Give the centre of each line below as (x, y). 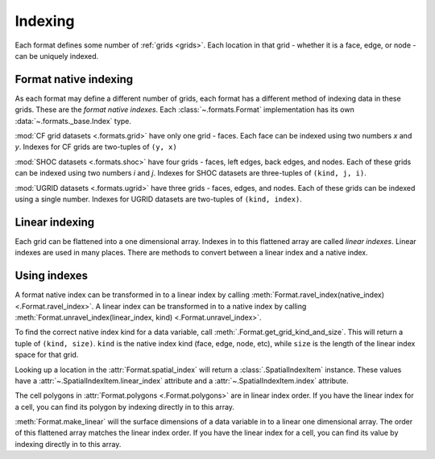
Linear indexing (55, 222)
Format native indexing (74, 79)
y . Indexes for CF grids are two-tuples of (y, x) (96, 147)
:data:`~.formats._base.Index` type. (73, 121)
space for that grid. (47, 355)
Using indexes (52, 276)
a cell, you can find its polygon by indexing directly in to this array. (125, 407)
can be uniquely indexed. (57, 56)
